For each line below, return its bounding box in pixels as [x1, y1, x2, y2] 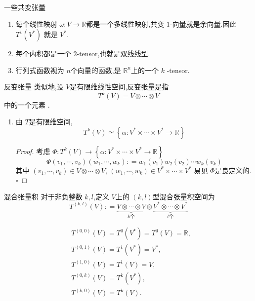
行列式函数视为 [15, 65, 64, 75]
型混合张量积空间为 [152, 191, 215, 201]
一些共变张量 [4, 2, 45, 12]
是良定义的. [214, 165, 252, 175]
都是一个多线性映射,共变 [86, 18, 165, 29]
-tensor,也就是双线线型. [77, 48, 150, 59]
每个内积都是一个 [15, 48, 71, 59]
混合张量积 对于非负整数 [4, 191, 83, 201]
